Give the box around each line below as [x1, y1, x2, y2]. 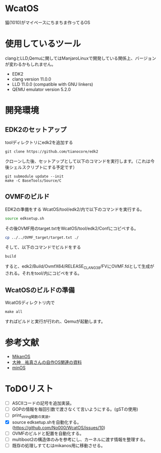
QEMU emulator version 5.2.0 [12, 86, 71, 92]
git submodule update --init [5, 174, 64, 179]
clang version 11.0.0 [12, 76, 52, 82]
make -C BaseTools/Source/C [5, 178, 62, 183]
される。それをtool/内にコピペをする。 [5, 270, 82, 276]
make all [5, 309, 23, 314]
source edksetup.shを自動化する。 [12, 419, 82, 425]
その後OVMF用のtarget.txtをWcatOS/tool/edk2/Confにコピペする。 [5, 225, 139, 231]
